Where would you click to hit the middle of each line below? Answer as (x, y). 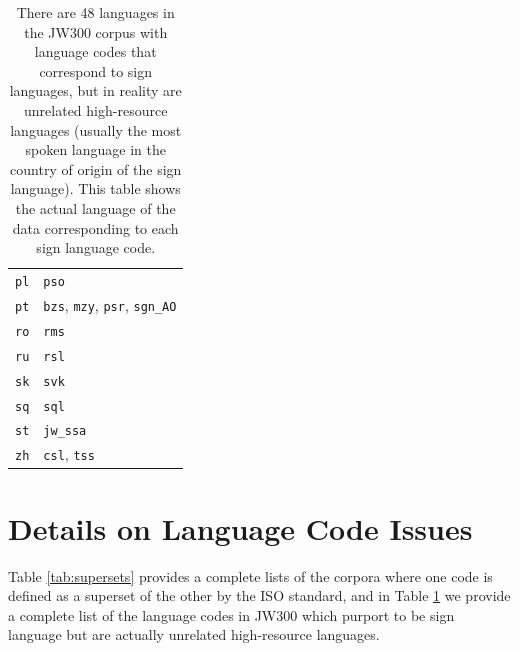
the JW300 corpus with (96, 31)
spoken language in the (95, 149)
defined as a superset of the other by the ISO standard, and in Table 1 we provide (259, 595)
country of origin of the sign (96, 168)
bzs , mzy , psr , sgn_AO (110, 304)
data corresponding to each (95, 227)
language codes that (95, 51)
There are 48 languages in (95, 12)
